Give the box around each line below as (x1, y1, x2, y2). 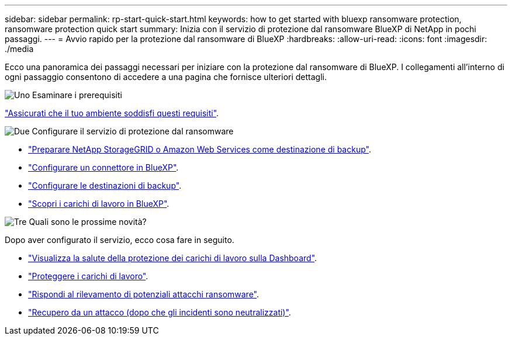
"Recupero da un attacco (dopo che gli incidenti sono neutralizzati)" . (28, 307, 291, 317)
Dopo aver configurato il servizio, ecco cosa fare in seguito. (5, 235, 234, 245)
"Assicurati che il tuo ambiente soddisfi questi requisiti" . (5, 108, 219, 118)
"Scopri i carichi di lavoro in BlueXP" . (28, 199, 169, 209)
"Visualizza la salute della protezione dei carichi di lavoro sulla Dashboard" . (28, 253, 317, 263)
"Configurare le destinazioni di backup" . (28, 181, 182, 190)
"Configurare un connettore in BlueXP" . (28, 162, 179, 172)
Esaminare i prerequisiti (32, 90, 122, 100)
